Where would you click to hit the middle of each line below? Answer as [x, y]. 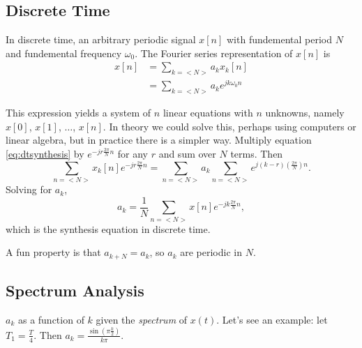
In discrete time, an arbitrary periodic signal [101, 39]
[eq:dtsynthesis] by [45, 153]
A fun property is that [53, 252]
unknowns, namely [305, 113]
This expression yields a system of [78, 113]
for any [133, 153]
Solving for [29, 189]
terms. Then [257, 153]
